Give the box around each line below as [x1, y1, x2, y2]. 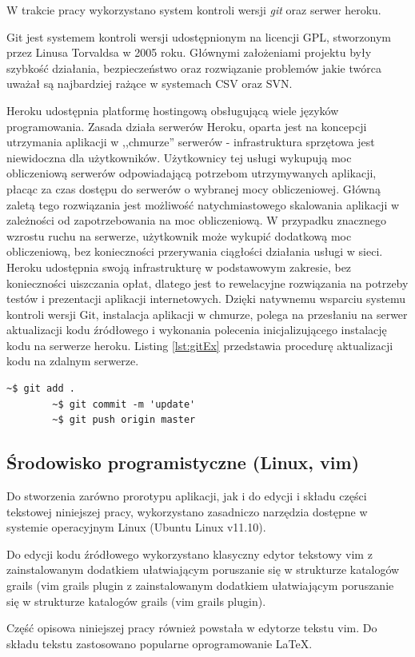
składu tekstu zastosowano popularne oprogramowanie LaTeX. [6, 635, 313, 651]
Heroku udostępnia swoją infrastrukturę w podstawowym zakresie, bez [6, 258, 352, 275]
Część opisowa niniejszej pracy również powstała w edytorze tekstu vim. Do [6, 619, 377, 636]
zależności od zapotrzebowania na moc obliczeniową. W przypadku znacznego [6, 212, 386, 229]
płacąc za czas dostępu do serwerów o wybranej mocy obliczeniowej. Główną [6, 180, 381, 197]
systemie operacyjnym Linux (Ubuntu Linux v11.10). [6, 519, 266, 536]
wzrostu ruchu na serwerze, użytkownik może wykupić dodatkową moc [6, 227, 352, 244]
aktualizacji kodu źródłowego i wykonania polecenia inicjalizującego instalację [6, 321, 387, 338]
